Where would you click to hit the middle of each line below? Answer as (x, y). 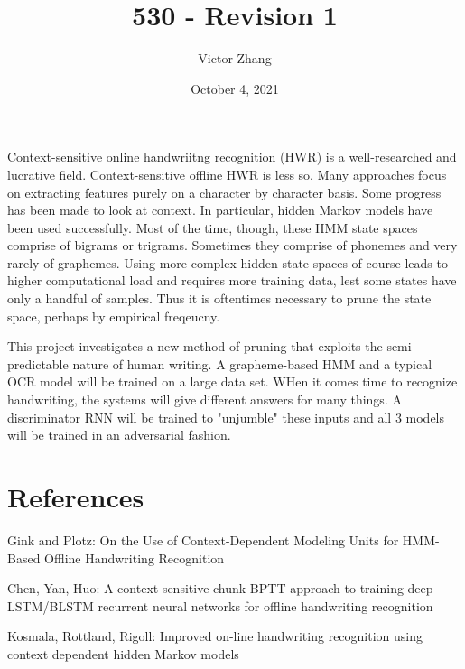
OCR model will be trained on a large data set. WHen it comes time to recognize (232, 381)
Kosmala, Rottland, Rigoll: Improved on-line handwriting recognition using (215, 636)
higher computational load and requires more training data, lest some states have (232, 280)
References (76, 497)
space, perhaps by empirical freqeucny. (114, 316)
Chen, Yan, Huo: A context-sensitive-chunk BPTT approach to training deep (220, 588)
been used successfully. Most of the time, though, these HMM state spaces (213, 227)
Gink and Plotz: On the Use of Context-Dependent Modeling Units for (203, 539)
